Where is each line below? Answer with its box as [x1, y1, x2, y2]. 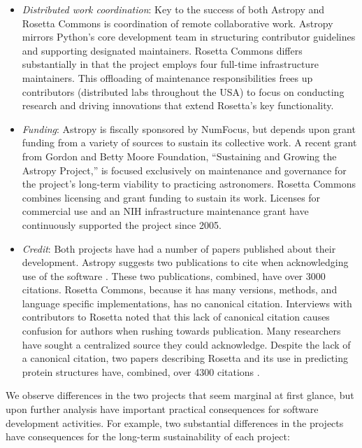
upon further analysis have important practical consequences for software [6, 402, 319, 416]
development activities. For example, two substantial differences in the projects [6, 415, 344, 430]
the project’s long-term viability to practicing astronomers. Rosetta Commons [22, 176, 356, 191]
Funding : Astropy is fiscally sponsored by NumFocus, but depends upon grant [22, 121, 356, 136]
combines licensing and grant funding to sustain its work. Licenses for [22, 190, 321, 204]
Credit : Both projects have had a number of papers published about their [22, 241, 336, 255]
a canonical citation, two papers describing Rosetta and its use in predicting [22, 351, 348, 365]
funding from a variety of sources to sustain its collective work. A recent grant [22, 135, 357, 150]
